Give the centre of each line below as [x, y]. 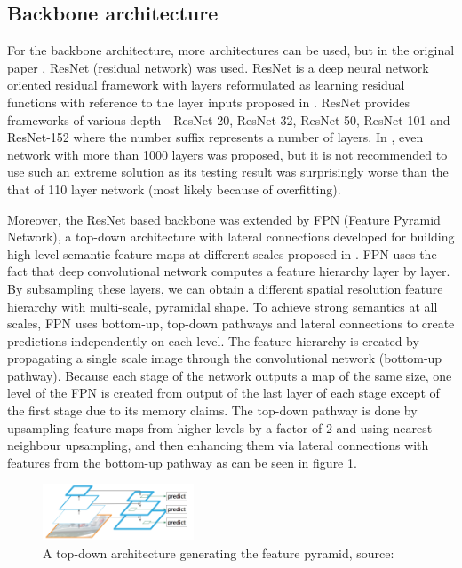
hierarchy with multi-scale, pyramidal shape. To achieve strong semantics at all [223, 306]
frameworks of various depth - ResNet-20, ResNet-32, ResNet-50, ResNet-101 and [229, 119]
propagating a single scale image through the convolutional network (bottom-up [225, 358]
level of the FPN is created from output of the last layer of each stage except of [223, 393]
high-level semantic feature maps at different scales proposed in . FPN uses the [222, 253]
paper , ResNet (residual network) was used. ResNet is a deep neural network [218, 67]
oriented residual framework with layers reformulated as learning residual [206, 85]
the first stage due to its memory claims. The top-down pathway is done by [212, 410]
